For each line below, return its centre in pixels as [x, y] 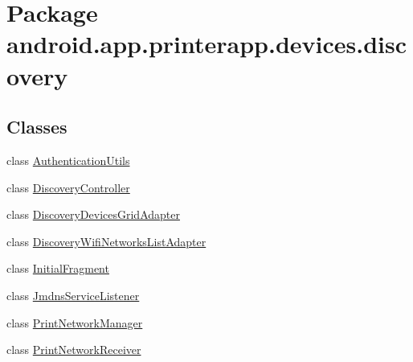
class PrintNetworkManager [75, 322]
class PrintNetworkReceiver [74, 350]
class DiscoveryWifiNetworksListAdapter [106, 241]
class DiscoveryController [68, 187]
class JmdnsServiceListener [73, 295]
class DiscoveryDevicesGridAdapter [93, 214]
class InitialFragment [58, 268]
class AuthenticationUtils [68, 160]
